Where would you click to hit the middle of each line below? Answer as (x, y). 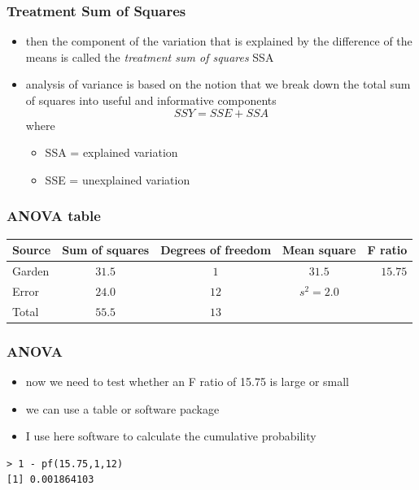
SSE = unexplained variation (118, 179)
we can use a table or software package (122, 408)
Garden (31, 270)
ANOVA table (54, 216)
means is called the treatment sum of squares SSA (150, 56)
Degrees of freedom (216, 250)
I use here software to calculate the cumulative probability (171, 436)
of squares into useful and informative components (151, 100)
